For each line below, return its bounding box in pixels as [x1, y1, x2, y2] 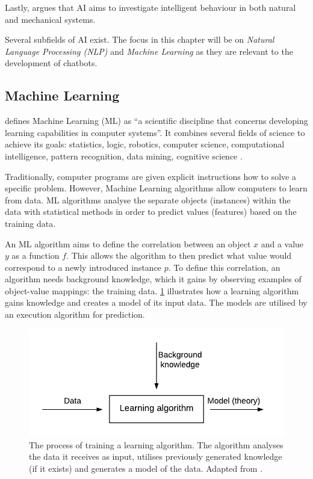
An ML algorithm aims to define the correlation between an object [5, 237, 251, 250]
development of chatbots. [5, 57, 98, 69]
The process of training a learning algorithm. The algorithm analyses [29, 438, 284, 451]
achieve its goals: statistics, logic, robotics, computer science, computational [5, 138, 285, 150]
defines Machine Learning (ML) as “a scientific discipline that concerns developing [5, 114, 308, 127]
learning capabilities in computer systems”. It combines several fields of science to [5, 126, 305, 138]
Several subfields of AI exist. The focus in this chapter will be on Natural [5, 33, 274, 46]
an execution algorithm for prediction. [5, 308, 145, 321]
